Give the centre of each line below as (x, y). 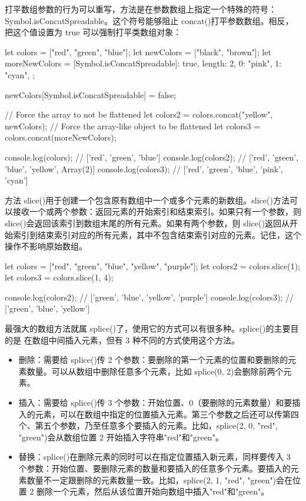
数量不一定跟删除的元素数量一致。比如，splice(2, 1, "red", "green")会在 (160, 480)
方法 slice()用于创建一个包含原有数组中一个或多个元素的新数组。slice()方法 (147, 200)
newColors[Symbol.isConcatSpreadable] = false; (91, 94)
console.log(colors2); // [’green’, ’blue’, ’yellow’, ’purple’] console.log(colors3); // (149, 297)
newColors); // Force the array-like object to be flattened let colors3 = (133, 126)
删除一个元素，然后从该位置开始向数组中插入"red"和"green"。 (153, 491)
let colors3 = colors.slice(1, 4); (59, 277)
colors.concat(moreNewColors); (61, 137)
